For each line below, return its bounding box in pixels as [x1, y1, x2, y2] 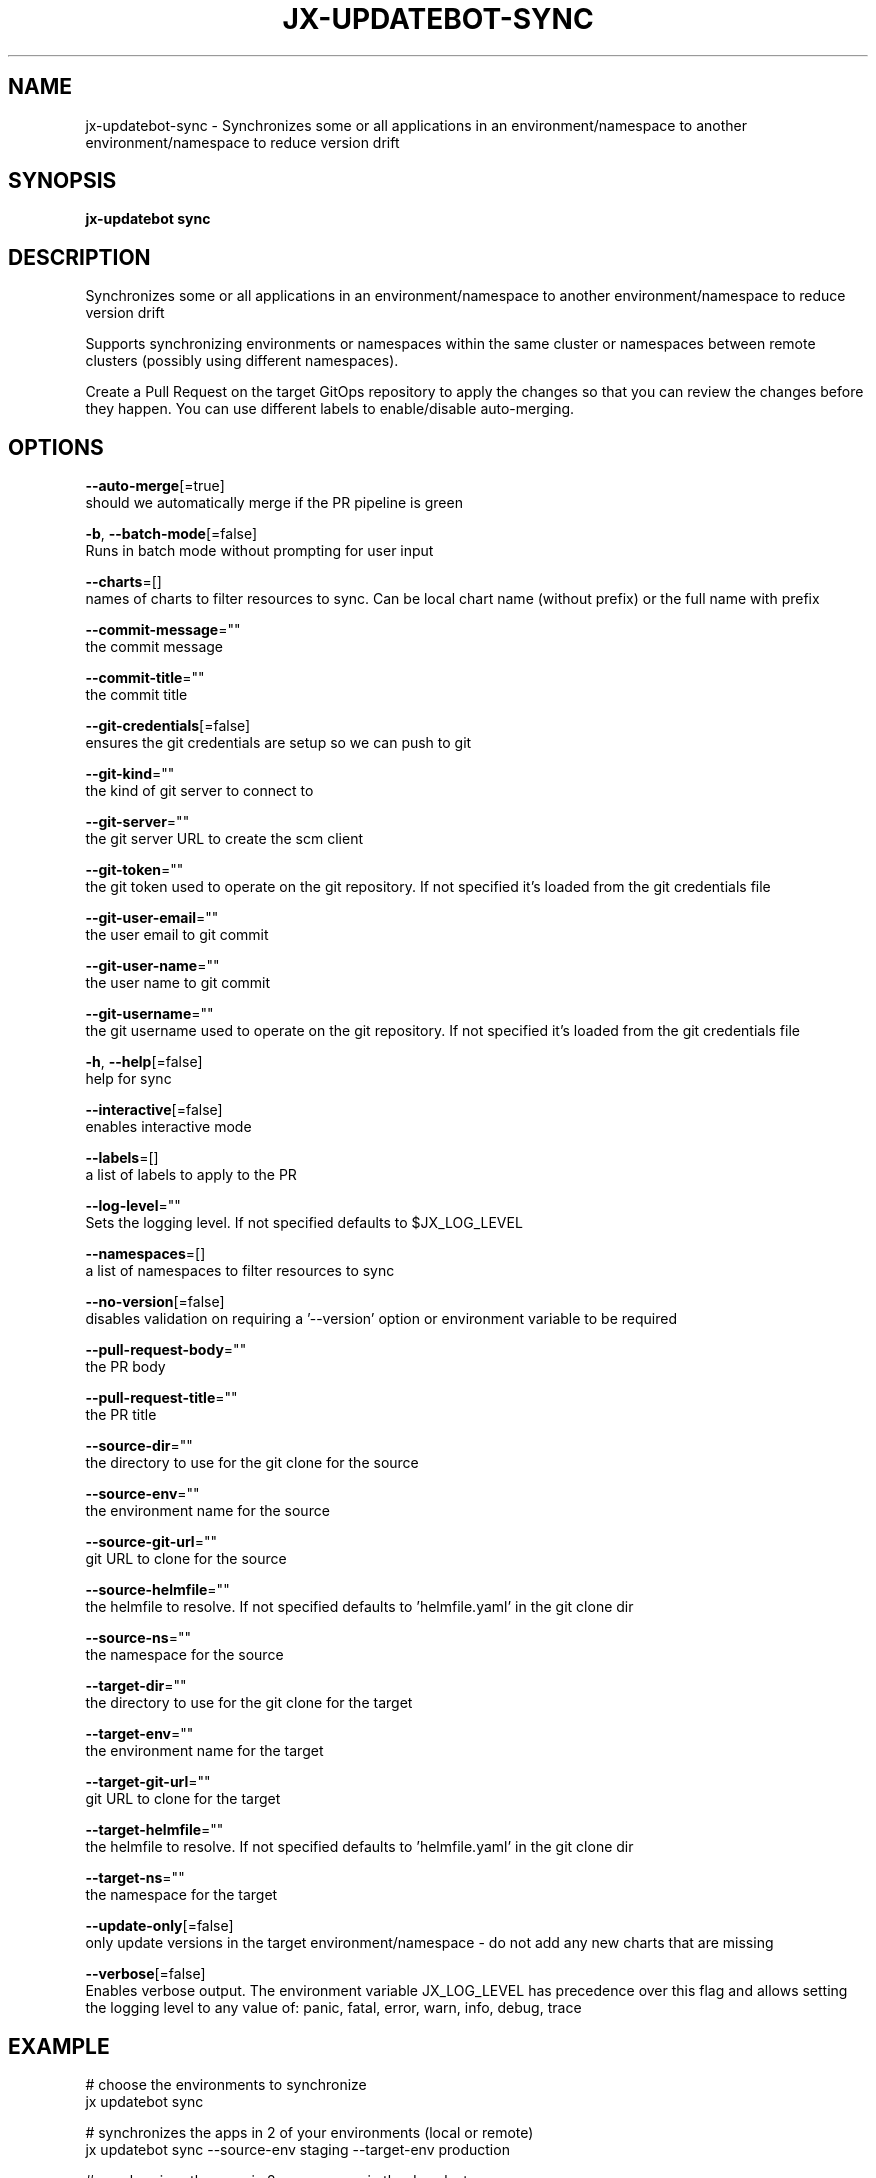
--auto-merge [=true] [85, 477, 225, 495]
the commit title [85, 686, 188, 704]
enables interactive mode [85, 1118, 252, 1136]
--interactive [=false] [85, 1101, 223, 1119]
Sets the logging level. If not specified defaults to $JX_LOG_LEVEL [85, 1214, 523, 1232]
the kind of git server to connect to [85, 782, 314, 800]
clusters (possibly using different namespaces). [85, 352, 399, 370]
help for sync [85, 1070, 172, 1088]
